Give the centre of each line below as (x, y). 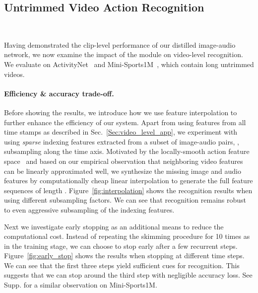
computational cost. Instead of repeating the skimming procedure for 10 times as (127, 236)
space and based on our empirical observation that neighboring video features (124, 161)
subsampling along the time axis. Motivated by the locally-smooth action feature (127, 151)
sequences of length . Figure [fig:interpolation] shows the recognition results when (128, 190)
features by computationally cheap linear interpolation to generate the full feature (129, 181)
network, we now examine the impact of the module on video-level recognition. (124, 54)
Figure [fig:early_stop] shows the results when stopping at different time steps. (124, 256)
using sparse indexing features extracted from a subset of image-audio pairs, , (122, 141)
